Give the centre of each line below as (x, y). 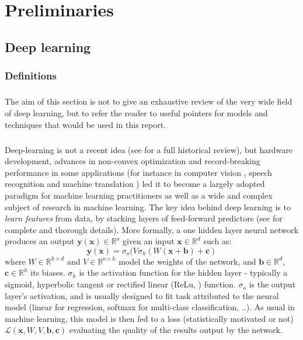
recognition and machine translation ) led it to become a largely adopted (135, 184)
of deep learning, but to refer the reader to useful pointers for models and (136, 112)
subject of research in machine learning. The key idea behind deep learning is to (148, 207)
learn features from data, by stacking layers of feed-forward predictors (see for (144, 218)
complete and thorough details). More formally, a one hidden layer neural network (151, 229)
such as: (217, 241)
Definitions (31, 76)
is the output (272, 284)
